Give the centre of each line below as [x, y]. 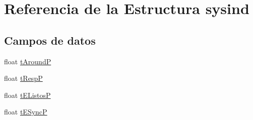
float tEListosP [27, 95]
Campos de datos [50, 40]
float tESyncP [26, 112]
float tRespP [23, 78]
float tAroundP [28, 61]
